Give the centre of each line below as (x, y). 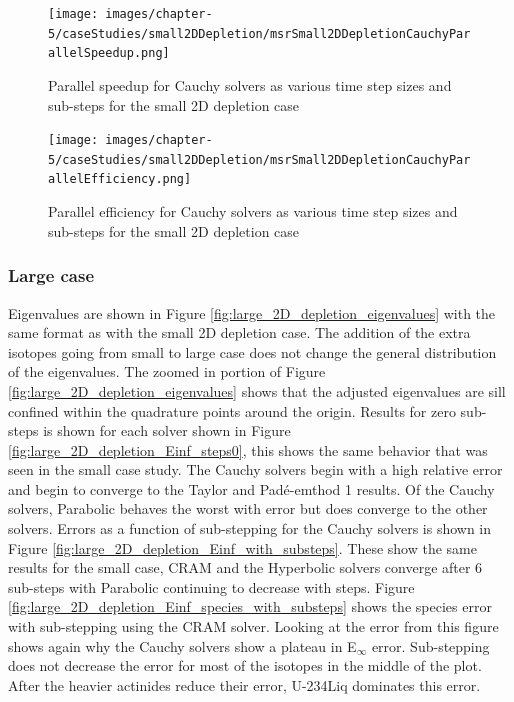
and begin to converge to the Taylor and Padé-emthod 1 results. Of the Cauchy (251, 488)
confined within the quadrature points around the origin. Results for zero (232, 410)
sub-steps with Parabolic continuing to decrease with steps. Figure (211, 586)
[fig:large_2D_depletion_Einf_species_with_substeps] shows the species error (250, 606)
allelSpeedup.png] (109, 53)
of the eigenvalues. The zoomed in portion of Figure (167, 371)
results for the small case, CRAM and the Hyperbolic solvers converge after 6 (245, 567)
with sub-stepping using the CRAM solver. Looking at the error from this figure (253, 626)
